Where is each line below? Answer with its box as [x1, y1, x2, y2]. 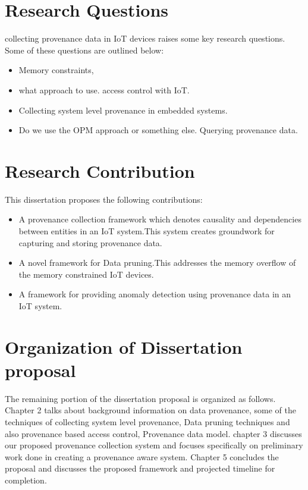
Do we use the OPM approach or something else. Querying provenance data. [18, 124, 298, 136]
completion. [5, 474, 47, 486]
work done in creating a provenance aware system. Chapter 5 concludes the [5, 450, 279, 463]
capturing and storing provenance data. [18, 236, 162, 249]
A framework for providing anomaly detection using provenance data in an [18, 288, 291, 300]
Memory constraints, [18, 64, 94, 76]
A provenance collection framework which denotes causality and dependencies [18, 213, 301, 225]
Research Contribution [5, 158, 195, 183]
